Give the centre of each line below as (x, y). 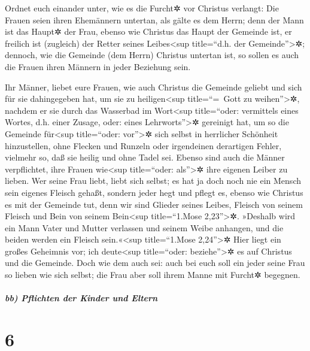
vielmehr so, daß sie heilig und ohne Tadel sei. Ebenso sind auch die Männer (145, 157)
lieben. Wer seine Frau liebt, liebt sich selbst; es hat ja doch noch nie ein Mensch (153, 181)
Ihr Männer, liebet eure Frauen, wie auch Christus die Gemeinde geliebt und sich (154, 87)
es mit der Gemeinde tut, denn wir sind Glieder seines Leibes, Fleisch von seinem (154, 204)
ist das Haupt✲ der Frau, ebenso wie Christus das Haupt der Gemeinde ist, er (148, 31)
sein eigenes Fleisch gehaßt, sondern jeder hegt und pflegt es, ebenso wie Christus (154, 192)
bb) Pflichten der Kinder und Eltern (81, 298)
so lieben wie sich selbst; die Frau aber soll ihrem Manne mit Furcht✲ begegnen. (153, 275)
